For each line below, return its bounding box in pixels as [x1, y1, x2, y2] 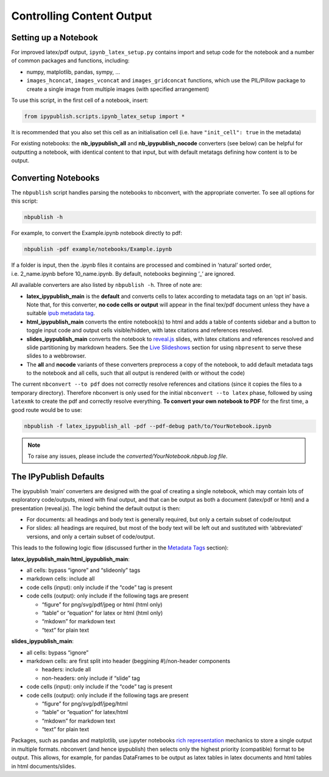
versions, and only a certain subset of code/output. [26, 533, 155, 540]
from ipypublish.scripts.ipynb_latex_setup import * [24, 113, 185, 120]
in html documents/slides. [11, 762, 76, 770]
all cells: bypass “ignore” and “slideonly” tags [26, 566, 141, 574]
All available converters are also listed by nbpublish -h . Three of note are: [11, 281, 202, 289]
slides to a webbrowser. [26, 352, 87, 360]
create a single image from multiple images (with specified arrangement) [26, 85, 210, 93]
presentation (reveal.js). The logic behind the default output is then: [11, 504, 181, 512]
